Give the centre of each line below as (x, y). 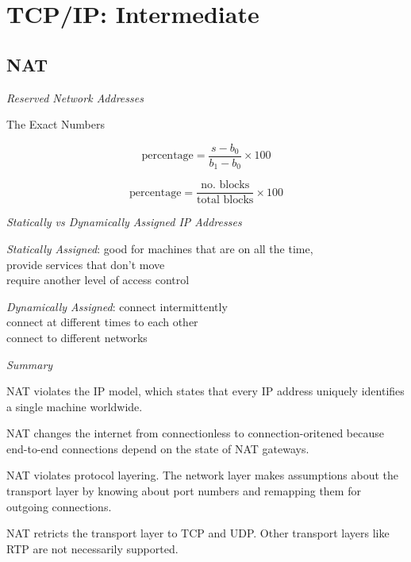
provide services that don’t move (86, 264)
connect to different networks (77, 337)
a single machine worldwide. (75, 406)
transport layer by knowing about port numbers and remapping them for (184, 491)
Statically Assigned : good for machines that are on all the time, (160, 248)
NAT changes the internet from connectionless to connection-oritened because (195, 433)
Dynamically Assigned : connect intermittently (117, 306)
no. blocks (225, 185)
